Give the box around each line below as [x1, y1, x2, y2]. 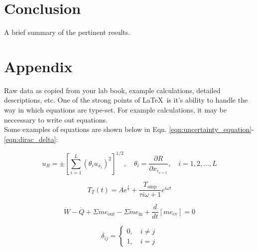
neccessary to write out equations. [4, 114, 108, 125]
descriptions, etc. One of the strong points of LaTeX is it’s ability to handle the [4, 95, 248, 105]
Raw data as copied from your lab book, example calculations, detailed [4, 85, 221, 95]
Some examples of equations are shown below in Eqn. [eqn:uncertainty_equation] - [4, 124, 254, 134]
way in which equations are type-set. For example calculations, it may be [4, 105, 227, 115]
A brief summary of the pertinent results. [4, 27, 130, 37]
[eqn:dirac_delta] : [4, 133, 58, 144]
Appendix [4, 56, 73, 76]
